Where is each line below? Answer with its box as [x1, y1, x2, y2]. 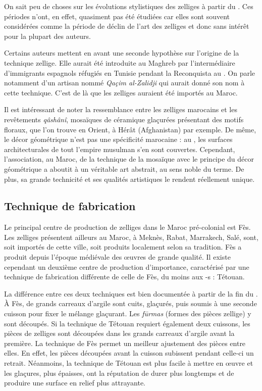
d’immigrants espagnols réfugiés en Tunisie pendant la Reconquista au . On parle [4, 67, 255, 78]
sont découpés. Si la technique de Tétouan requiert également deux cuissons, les [4, 318, 250, 328]
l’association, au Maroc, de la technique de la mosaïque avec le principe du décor [4, 154, 254, 164]
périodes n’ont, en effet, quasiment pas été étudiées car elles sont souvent [4, 11, 230, 21]
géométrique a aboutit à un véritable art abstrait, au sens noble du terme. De [4, 163, 244, 174]
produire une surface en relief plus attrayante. [4, 377, 145, 388]
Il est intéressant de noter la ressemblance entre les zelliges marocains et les [4, 104, 237, 115]
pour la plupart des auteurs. [4, 30, 91, 41]
